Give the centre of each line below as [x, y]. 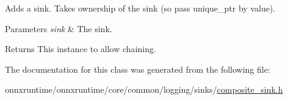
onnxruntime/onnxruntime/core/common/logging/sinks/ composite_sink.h [144, 89]
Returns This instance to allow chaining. [81, 49]
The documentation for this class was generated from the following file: [138, 69]
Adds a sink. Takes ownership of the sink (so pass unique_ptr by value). [140, 8]
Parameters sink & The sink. [59, 28]
